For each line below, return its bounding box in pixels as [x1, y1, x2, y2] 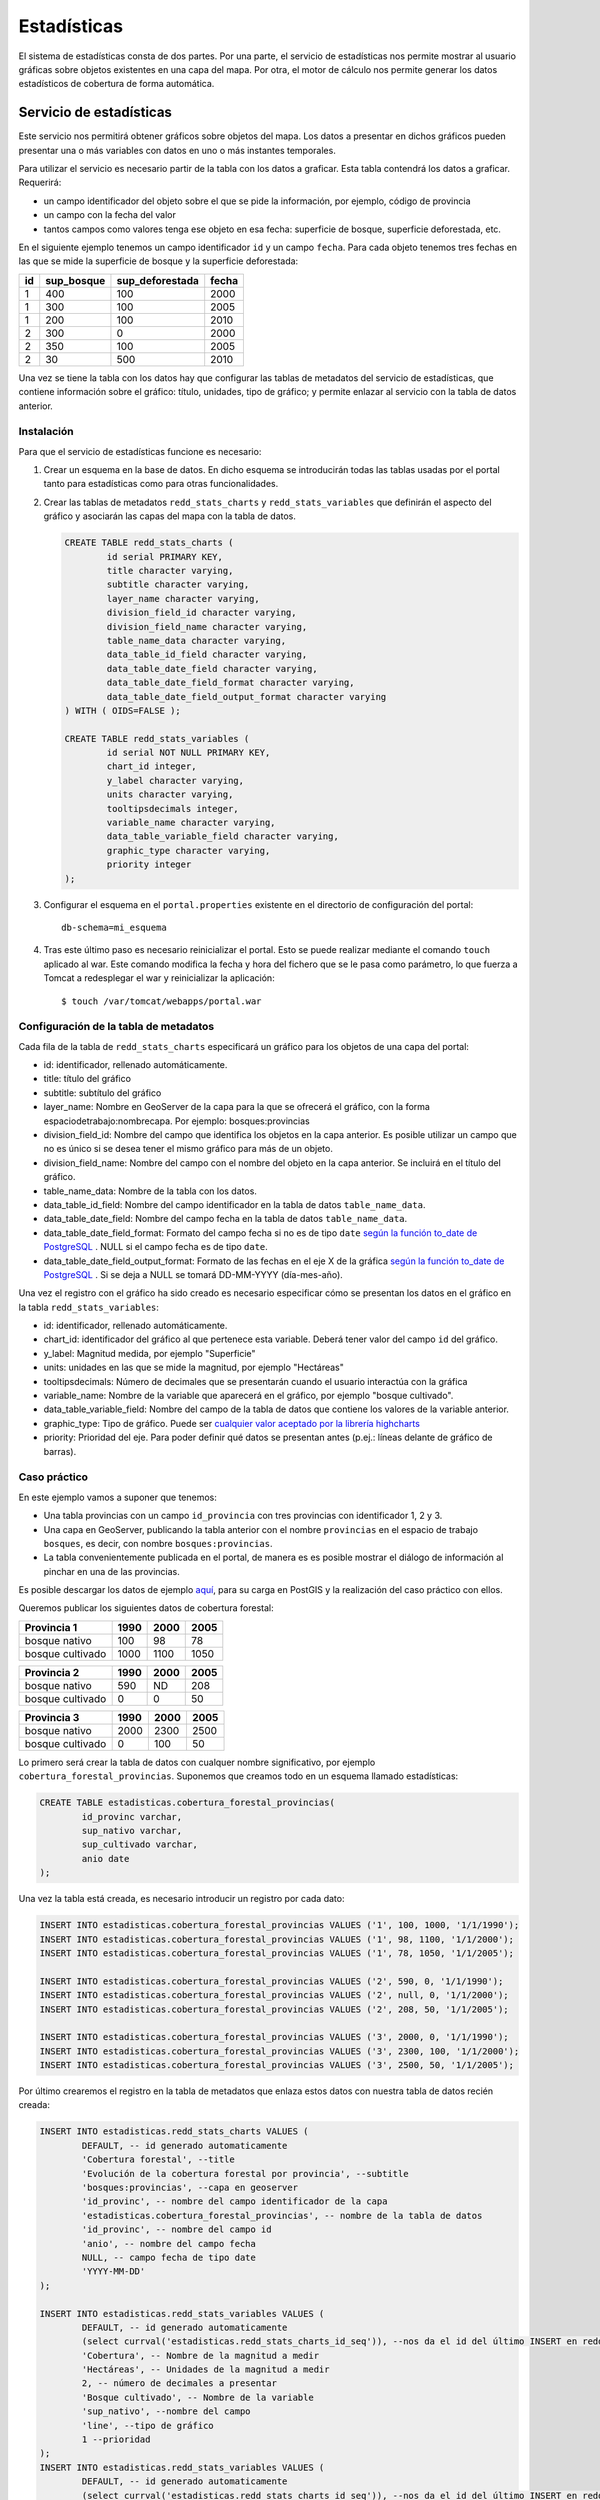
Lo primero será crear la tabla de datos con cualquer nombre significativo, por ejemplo [18, 1756, 376, 1768]
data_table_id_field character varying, [106, 649, 308, 660]
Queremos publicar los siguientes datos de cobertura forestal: [18, 1602, 274, 1614]
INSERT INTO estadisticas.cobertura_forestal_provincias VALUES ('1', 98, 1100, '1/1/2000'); [39, 1933, 515, 1945]
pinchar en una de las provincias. [43, 1565, 180, 1577]
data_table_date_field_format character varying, [106, 677, 355, 689]
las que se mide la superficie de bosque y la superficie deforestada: [18, 255, 299, 267]
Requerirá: [18, 176, 62, 189]
